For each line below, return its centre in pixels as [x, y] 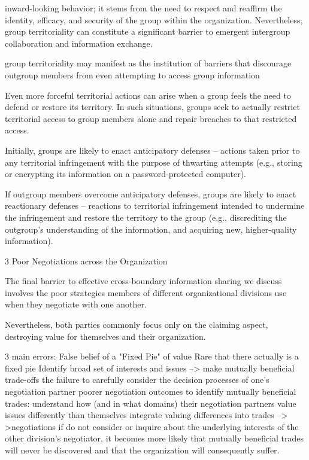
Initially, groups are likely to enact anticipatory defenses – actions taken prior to [152, 150]
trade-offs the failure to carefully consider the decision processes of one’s [137, 380]
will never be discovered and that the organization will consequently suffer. [142, 450]
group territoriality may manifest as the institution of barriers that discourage [148, 63]
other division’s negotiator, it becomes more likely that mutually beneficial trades [154, 438]
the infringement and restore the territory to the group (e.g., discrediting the [146, 217]
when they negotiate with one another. [76, 304]
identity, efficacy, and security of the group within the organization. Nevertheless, [154, 19]
